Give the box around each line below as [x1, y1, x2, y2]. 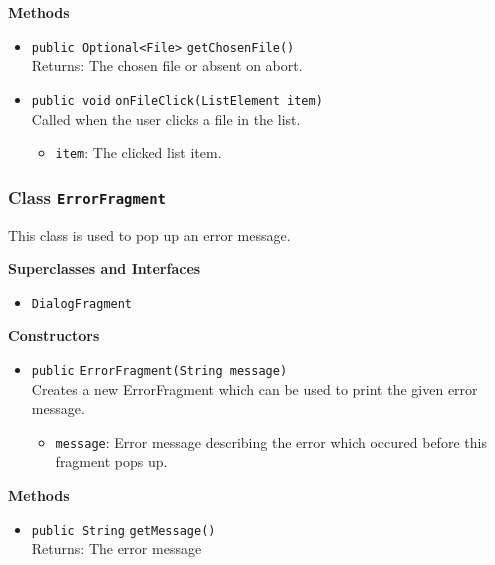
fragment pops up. [55, 451, 168, 472]
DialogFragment [31, 296, 133, 311]
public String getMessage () [31, 523, 216, 538]
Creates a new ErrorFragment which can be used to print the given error [31, 378, 478, 399]
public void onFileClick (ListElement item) [31, 93, 323, 108]
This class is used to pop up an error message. [8, 224, 291, 245]
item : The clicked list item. [55, 142, 222, 163]
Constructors [8, 325, 100, 346]
